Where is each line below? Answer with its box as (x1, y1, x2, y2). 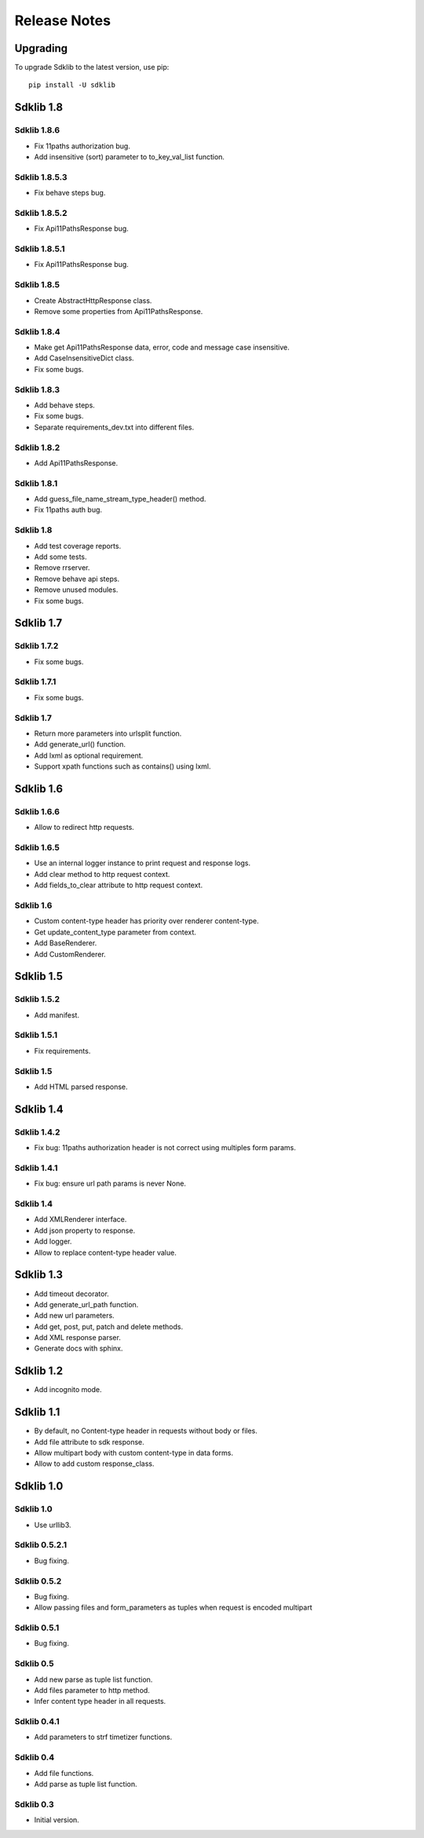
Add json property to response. (34, 1226, 136, 1235)
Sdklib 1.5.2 (14, 994, 60, 1005)
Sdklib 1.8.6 (14, 125, 60, 136)
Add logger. (34, 1237, 72, 1246)
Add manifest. (34, 1010, 80, 1020)
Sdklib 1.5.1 (14, 1029, 58, 1040)
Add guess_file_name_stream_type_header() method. (34, 495, 207, 504)
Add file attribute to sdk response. (34, 1437, 144, 1446)
